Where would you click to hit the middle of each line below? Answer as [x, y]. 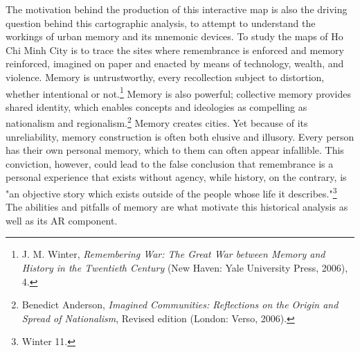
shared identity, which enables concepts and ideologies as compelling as [156, 106]
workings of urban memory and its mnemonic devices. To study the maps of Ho [174, 36]
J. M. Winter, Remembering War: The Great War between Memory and [173, 254]
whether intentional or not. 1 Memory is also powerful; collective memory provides [179, 92]
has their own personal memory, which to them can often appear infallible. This [175, 150]
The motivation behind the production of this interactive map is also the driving [177, 9]
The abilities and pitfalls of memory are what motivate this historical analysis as [177, 207]
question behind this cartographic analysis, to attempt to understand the [161, 23]
